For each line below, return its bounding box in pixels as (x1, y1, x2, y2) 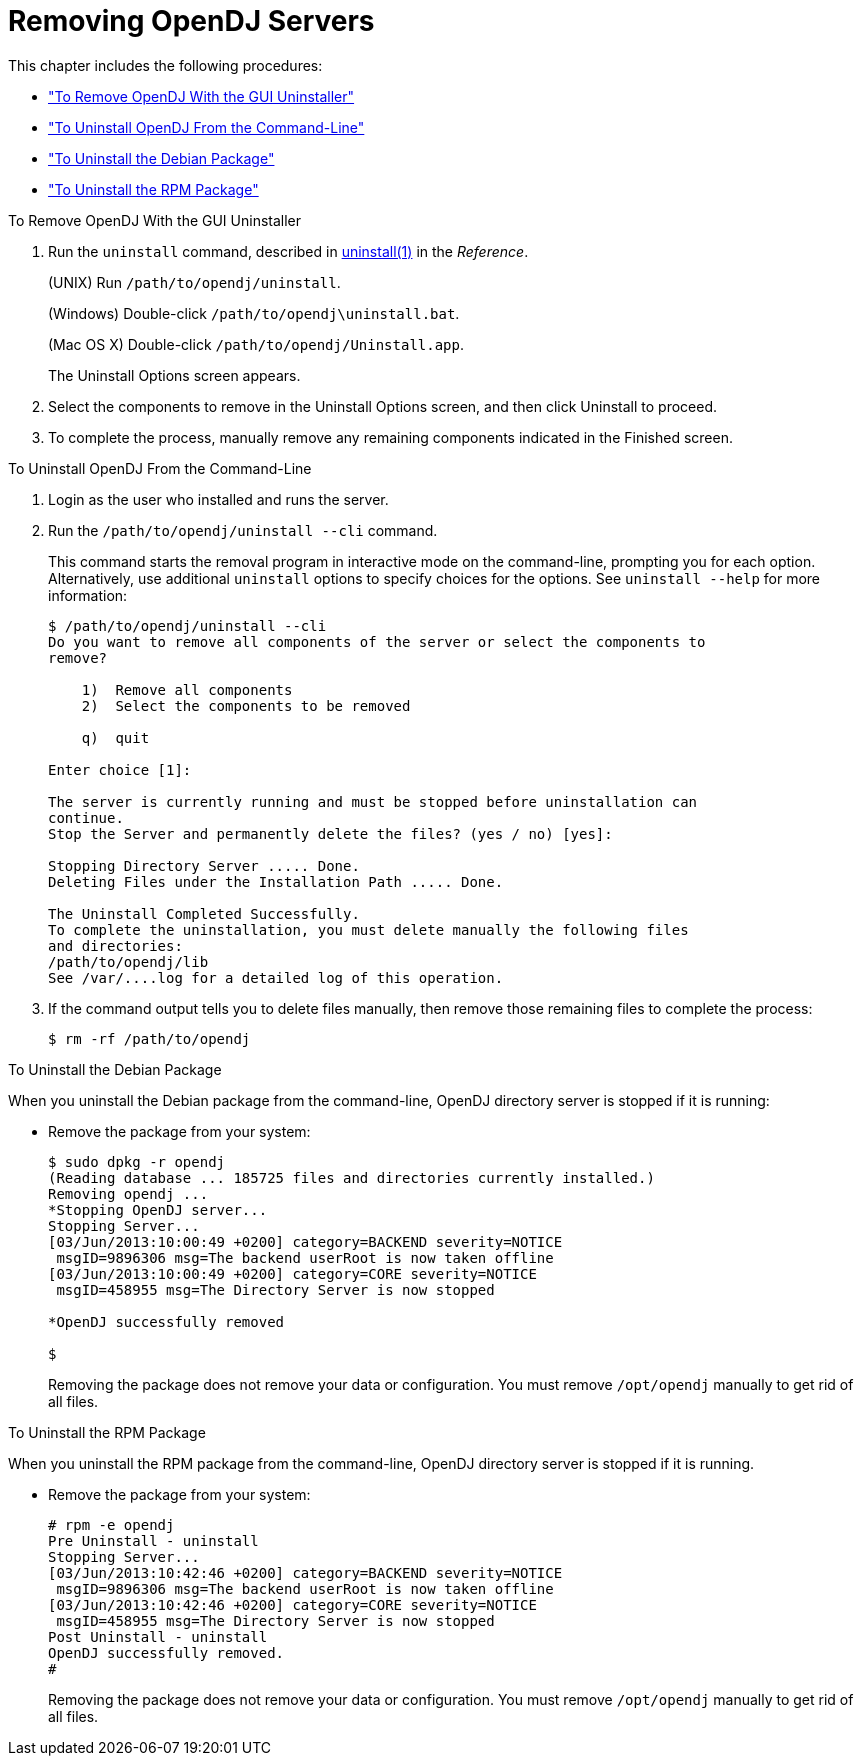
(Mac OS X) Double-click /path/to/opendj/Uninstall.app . (48, 335, 464, 353)
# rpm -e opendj (48, 1516, 175, 1533)
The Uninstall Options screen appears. (48, 366, 301, 384)
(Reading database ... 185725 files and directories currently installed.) (48, 1169, 655, 1186)
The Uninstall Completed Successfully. (48, 905, 360, 922)
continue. (48, 809, 124, 826)
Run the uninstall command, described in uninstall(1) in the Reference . (48, 242, 529, 260)
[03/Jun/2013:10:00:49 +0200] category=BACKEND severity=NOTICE (48, 1233, 563, 1250)
